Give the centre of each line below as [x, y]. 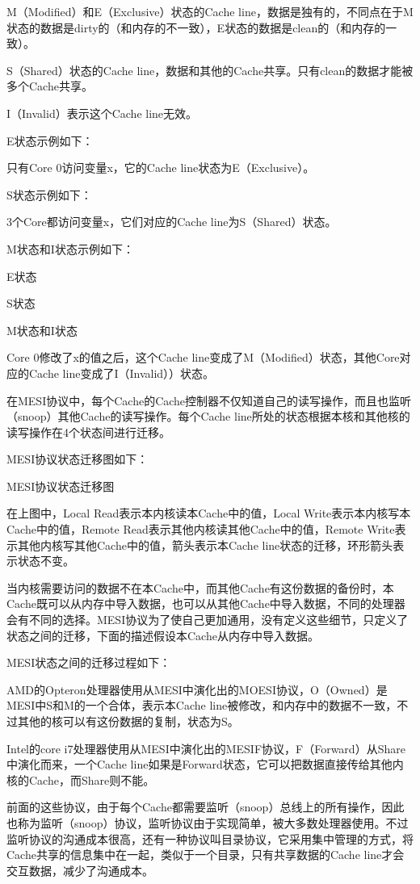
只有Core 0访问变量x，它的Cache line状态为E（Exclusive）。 [161, 168]
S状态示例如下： [49, 194]
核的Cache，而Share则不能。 [81, 779]
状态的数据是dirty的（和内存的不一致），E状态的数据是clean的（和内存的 [196, 27]
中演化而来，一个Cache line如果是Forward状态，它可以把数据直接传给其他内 [205, 764]
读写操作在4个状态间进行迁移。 [88, 432]
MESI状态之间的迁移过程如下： [89, 662]
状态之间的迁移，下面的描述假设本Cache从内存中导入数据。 [163, 635]
